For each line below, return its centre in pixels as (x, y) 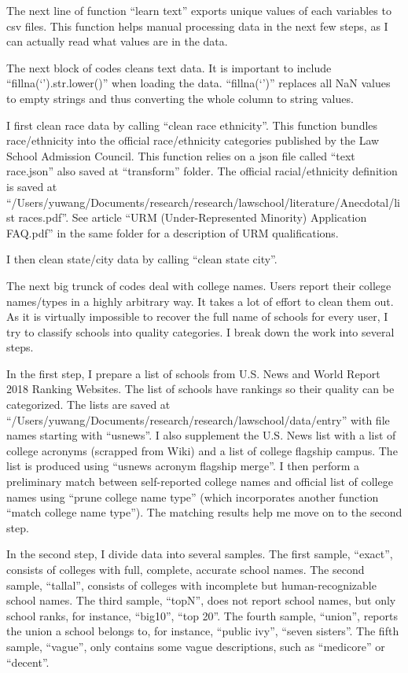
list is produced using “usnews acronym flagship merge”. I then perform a (183, 466)
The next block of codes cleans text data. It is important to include (169, 67)
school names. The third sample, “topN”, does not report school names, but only (201, 600)
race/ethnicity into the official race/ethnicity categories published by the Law (193, 140)
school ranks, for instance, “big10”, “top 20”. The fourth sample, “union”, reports (202, 615)
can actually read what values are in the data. (117, 41)
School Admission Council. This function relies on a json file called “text (181, 155)
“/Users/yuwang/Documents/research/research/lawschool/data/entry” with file (198, 419)
